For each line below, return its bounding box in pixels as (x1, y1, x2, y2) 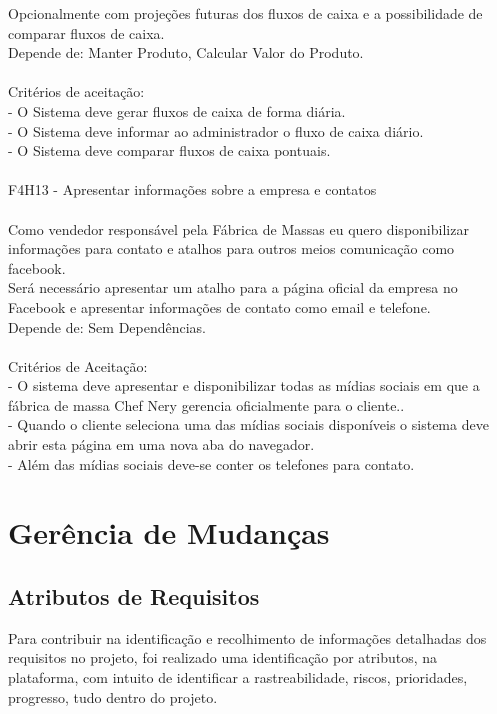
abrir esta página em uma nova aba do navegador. (8, 434, 315, 455)
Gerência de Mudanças (8, 512, 330, 553)
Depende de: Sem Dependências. (8, 316, 207, 337)
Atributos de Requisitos (8, 581, 260, 612)
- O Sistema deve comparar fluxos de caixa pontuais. (8, 140, 331, 161)
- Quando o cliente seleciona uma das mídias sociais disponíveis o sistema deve (8, 414, 489, 435)
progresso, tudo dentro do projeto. (8, 686, 218, 707)
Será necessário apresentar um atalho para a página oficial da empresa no (8, 277, 458, 298)
